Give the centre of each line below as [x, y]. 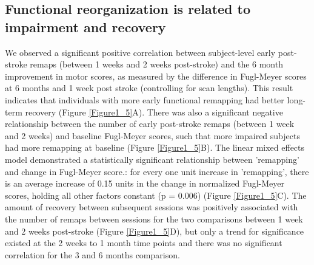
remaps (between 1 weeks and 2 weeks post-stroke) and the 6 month [156, 64]
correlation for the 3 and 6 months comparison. [92, 254]
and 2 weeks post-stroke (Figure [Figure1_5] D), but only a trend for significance [155, 231]
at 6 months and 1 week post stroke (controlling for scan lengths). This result [149, 88]
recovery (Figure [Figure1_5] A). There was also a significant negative [154, 112]
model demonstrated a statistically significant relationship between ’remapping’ [152, 159]
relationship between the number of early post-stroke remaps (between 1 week [150, 124]
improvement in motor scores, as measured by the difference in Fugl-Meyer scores [156, 76]
